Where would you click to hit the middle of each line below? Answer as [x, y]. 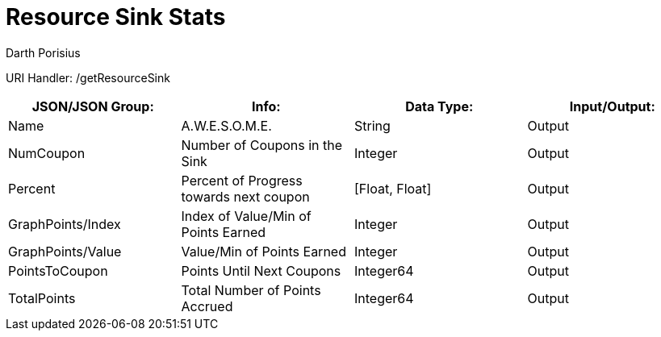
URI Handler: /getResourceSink [88, 77]
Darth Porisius [43, 52]
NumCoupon [47, 153]
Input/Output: [612, 106]
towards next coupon [245, 196]
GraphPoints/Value [65, 251]
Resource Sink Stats [116, 17]
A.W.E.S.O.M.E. [226, 125]
